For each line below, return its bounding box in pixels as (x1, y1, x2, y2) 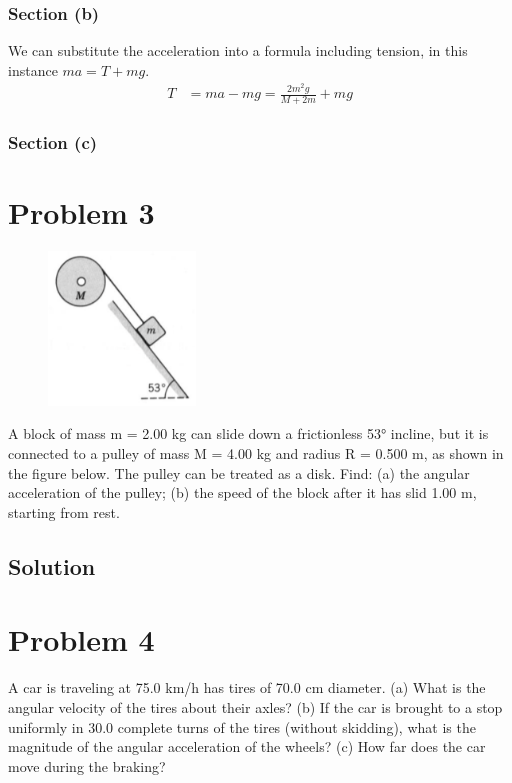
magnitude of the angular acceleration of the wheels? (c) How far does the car (8, 736, 486, 757)
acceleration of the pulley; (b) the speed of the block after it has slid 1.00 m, (8, 482, 477, 503)
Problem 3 (8, 192, 155, 233)
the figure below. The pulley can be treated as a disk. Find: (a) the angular (8, 462, 470, 483)
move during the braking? (8, 755, 166, 776)
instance (8, 59, 58, 80)
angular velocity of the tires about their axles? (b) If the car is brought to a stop (8, 696, 503, 717)
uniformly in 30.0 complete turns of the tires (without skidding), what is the (8, 716, 476, 737)
